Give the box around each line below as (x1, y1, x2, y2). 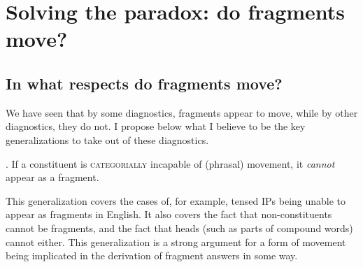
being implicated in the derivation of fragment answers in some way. (6, 248, 298, 263)
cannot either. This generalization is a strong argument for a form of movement (6, 234, 346, 249)
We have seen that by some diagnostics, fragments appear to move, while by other (6, 105, 358, 120)
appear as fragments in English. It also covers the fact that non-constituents (6, 207, 332, 222)
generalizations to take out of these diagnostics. (6, 132, 209, 147)
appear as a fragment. (6, 170, 99, 185)
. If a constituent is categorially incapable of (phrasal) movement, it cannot (6, 156, 335, 171)
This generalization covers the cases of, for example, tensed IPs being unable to (6, 193, 346, 208)
